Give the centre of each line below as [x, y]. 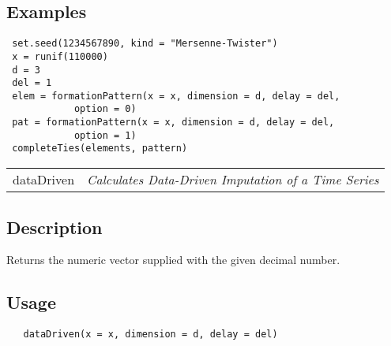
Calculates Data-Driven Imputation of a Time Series [233, 180]
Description [55, 227]
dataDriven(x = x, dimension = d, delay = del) [150, 335]
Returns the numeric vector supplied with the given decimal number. [173, 260]
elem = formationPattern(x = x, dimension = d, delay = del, [176, 96]
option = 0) [105, 109]
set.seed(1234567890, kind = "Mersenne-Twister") [145, 44]
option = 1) [105, 135]
